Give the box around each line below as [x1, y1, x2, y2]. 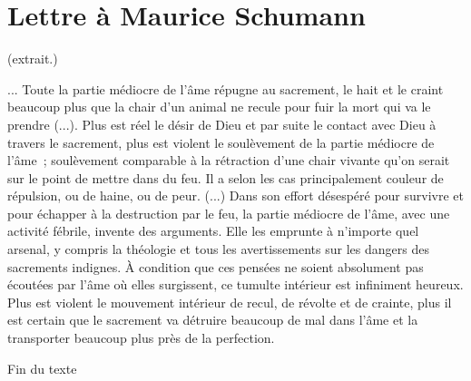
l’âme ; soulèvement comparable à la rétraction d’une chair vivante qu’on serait [7, 151, 450, 170]
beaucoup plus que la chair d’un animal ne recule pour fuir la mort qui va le [7, 97, 431, 116]
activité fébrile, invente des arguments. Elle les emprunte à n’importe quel [7, 221, 419, 240]
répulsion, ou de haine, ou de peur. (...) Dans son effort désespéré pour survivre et [7, 186, 465, 205]
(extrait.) [7, 49, 58, 68]
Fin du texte [7, 358, 77, 377]
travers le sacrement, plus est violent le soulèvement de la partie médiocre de [7, 132, 435, 151]
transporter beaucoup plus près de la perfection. [7, 328, 275, 347]
